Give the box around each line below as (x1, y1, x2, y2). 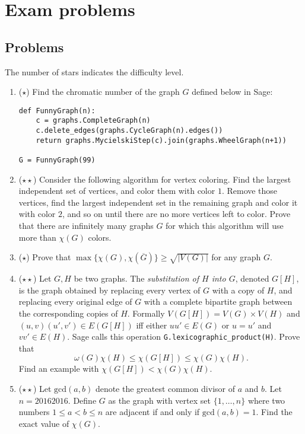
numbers (18, 406, 50, 418)
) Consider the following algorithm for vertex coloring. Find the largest (33, 173, 291, 185)
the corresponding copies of (18, 307, 118, 320)
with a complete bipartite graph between (144, 295, 293, 308)
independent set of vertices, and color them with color (18, 184, 215, 197)
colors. (88, 231, 112, 243)
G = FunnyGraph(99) (18, 156, 96, 165)
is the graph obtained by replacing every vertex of (18, 283, 201, 296)
